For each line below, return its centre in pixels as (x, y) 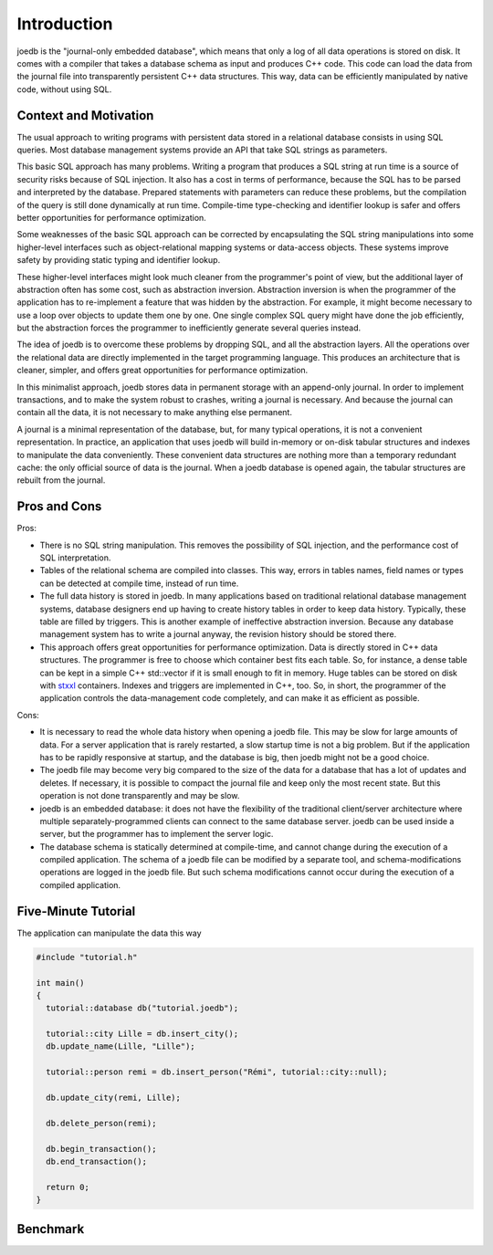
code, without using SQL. (64, 89)
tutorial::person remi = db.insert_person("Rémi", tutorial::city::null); (217, 1072)
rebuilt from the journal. (61, 480)
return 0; (68, 1187)
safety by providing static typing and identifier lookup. (119, 260)
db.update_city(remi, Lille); (114, 1098)
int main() (60, 983)
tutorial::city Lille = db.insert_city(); (142, 1034)
